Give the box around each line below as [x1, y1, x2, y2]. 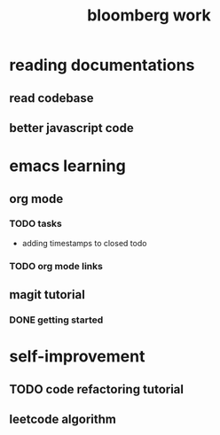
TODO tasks [9, 218, 62, 230]
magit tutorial [9, 287, 86, 302]
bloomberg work [87, 5, 211, 26]
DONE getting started [9, 314, 104, 326]
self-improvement [9, 346, 145, 367]
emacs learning [9, 156, 126, 176]
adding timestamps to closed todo [21, 237, 147, 248]
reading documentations [9, 55, 195, 75]
